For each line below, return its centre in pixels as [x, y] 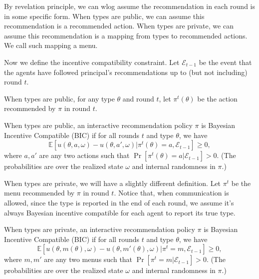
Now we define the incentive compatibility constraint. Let [92, 62]
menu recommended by [39, 193]
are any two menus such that [88, 259]
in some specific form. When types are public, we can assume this [104, 16]
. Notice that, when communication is [171, 193]
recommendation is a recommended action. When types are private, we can [119, 26]
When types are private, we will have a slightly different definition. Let [113, 183]
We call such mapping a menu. [51, 45]
